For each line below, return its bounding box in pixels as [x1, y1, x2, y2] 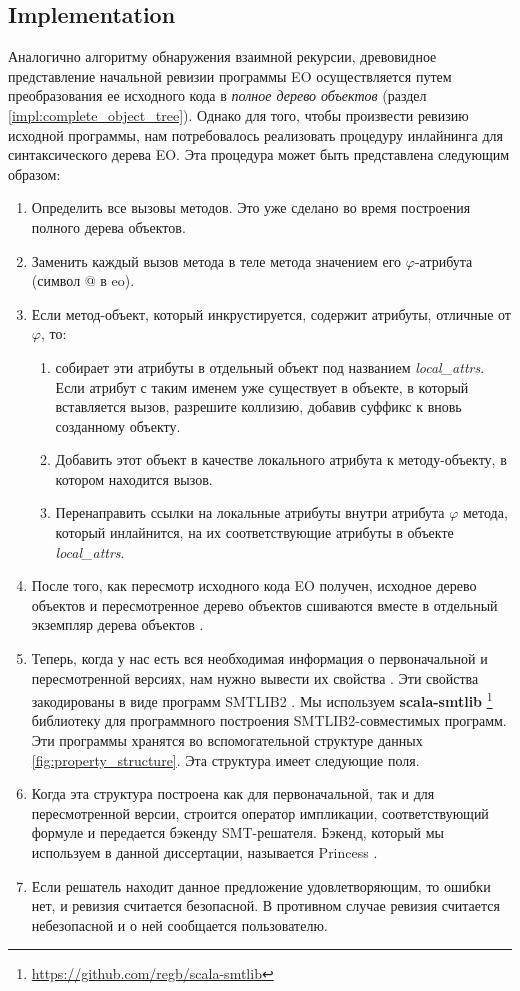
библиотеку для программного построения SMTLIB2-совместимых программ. [31, 710, 507, 731]
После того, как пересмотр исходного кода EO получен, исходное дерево [31, 575, 477, 596]
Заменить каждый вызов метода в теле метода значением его [31, 250, 402, 271]
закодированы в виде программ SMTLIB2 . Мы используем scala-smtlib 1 [31, 688, 493, 711]
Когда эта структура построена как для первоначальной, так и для [31, 783, 435, 804]
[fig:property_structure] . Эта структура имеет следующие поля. [31, 749, 420, 770]
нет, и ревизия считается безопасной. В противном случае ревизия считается [31, 895, 500, 916]
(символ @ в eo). [31, 270, 135, 291]
